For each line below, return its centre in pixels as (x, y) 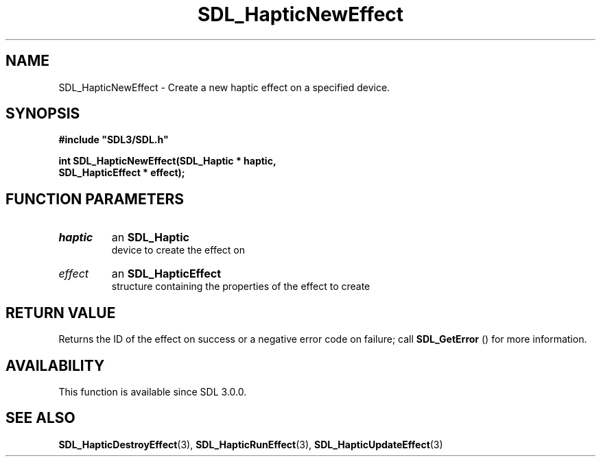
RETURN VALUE (61, 313)
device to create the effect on (178, 250)
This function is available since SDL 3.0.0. (153, 391)
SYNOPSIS (43, 114)
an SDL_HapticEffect (166, 274)
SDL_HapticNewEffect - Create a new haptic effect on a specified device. (224, 87)
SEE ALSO (40, 418)
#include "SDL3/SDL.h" (114, 140)
